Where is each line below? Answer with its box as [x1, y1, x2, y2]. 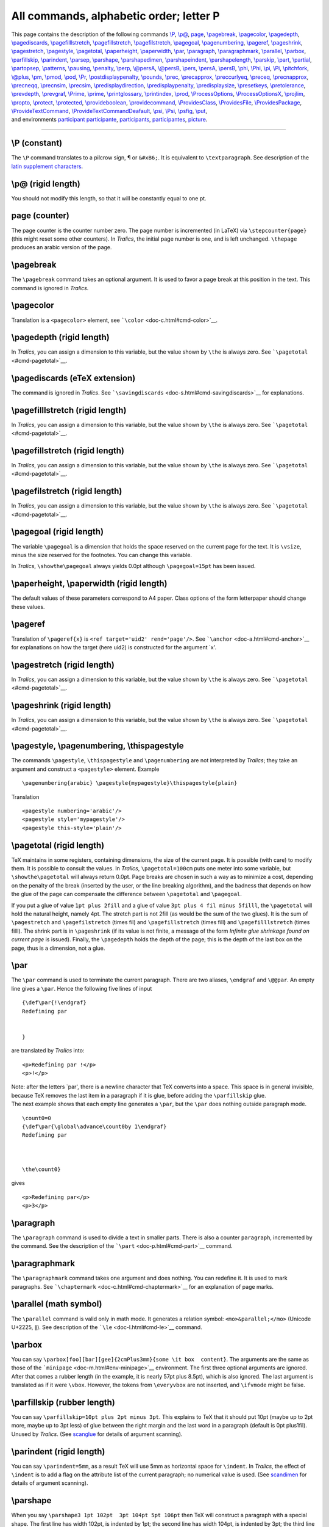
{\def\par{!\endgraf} [22, 999, 87, 1006]
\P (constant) [11, 138, 63, 148]
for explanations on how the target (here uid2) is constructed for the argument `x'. [11, 643, 217, 651]
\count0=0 [22, 1115, 51, 1121]
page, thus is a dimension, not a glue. [11, 944, 105, 952]
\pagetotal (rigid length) [11, 840, 105, 850]
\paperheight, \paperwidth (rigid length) [11, 578, 168, 589]
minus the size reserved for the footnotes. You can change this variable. [11, 551, 192, 558]
